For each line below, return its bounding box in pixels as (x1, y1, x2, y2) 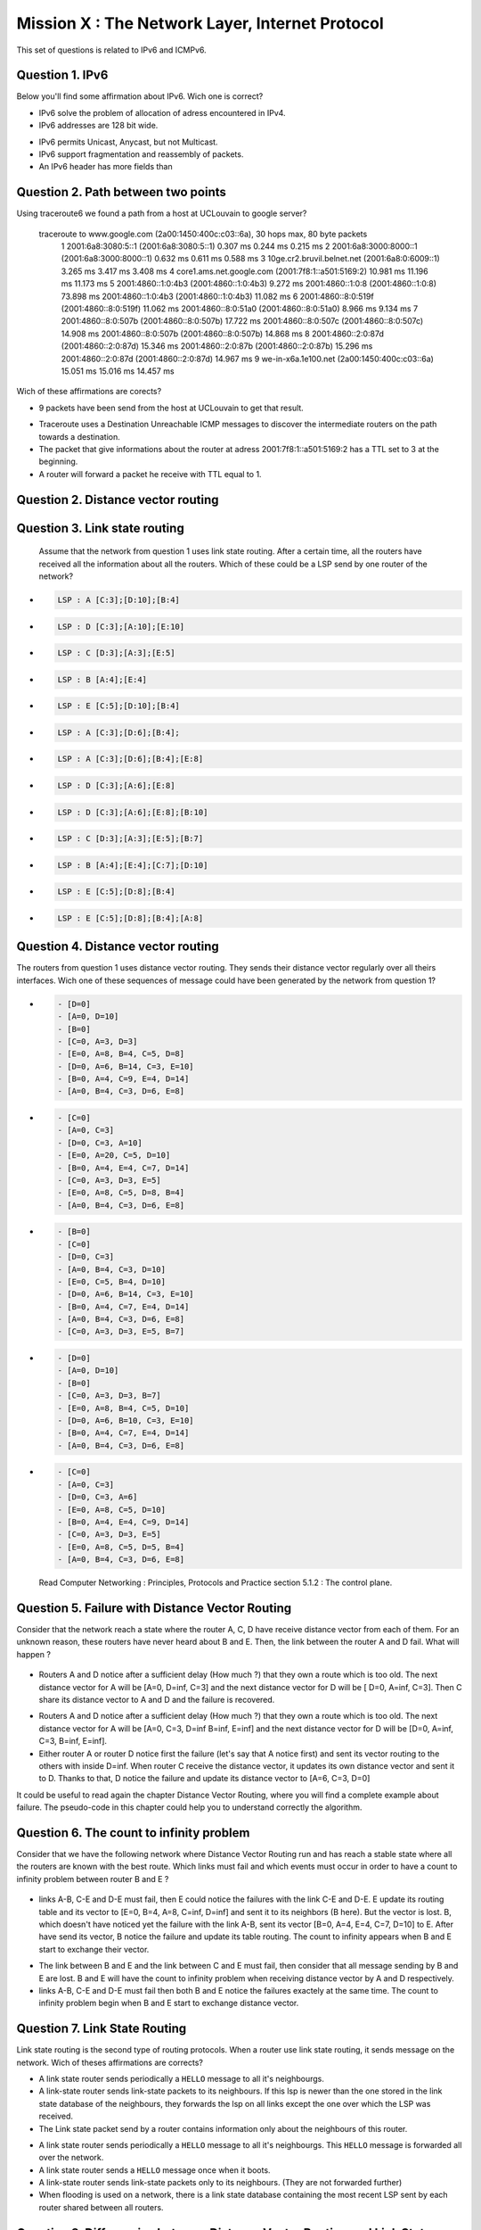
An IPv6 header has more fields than (38, 161, 173, 172)
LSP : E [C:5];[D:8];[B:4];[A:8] (57, 913, 204, 923)
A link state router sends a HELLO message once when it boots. (38, 2164, 271, 2176)
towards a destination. (38, 431, 120, 442)
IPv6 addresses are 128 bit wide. (38, 120, 159, 131)
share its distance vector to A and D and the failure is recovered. (38, 1694, 275, 1705)
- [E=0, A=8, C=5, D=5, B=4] (57, 1541, 185, 1552)
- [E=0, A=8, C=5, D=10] (57, 1504, 167, 1515)
